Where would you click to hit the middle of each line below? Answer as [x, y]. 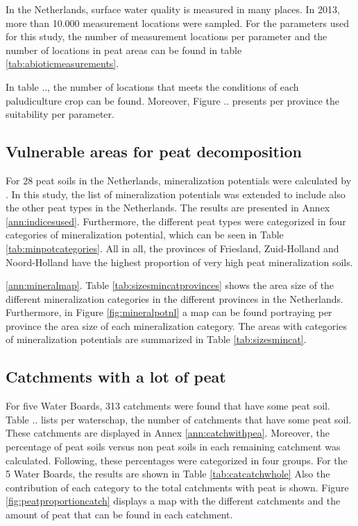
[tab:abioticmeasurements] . [62, 63]
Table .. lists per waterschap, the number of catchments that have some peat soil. [179, 419]
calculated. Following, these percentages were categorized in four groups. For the [177, 460]
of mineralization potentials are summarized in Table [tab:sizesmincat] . [156, 339]
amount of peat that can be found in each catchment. [119, 515]
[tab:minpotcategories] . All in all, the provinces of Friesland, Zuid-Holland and [172, 248]
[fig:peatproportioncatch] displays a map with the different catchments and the [173, 501]
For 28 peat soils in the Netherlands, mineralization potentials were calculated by [179, 180]
